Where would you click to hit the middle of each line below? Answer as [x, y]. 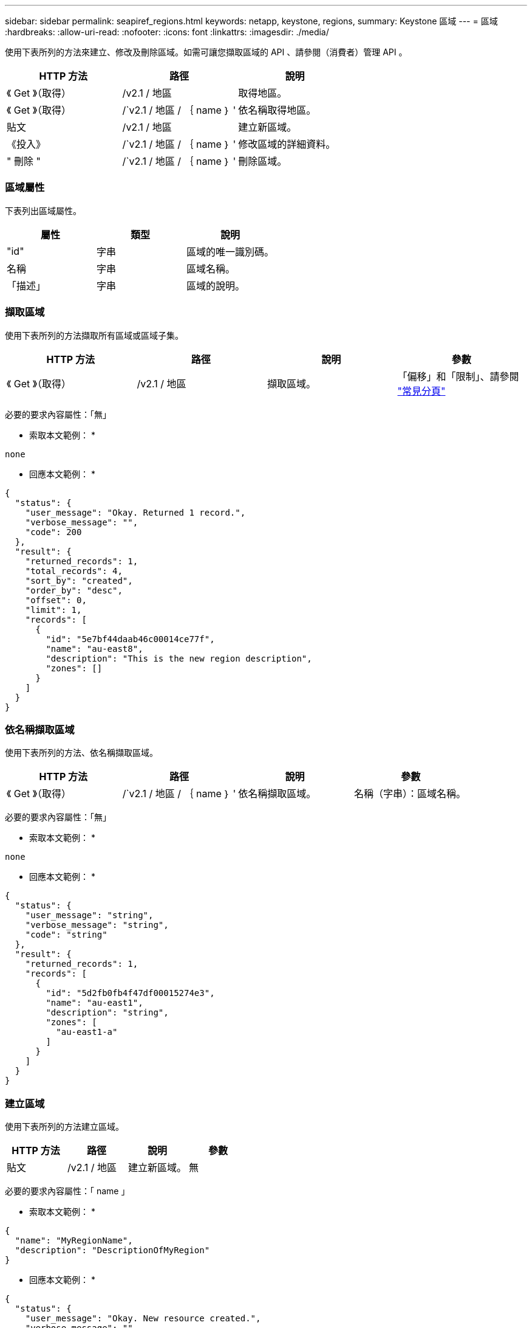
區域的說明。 [216, 285]
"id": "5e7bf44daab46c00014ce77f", [130, 639]
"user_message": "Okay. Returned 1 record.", [135, 512]
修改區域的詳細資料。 [287, 144]
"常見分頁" [421, 391]
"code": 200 [53, 532]
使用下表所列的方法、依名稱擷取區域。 [81, 753]
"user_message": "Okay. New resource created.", [143, 1318]
